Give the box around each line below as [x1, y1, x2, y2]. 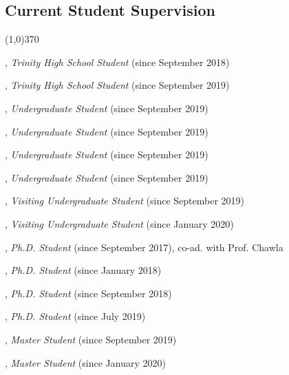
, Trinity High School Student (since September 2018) [5, 54, 230, 69]
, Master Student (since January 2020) [5, 355, 166, 369]
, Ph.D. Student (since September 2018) [5, 286, 172, 300]
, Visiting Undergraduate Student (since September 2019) [5, 193, 245, 208]
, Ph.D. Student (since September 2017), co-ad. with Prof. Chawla [5, 239, 283, 254]
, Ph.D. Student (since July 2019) [5, 309, 146, 323]
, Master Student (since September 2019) [5, 332, 177, 346]
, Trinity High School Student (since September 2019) [5, 78, 230, 92]
